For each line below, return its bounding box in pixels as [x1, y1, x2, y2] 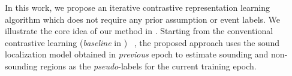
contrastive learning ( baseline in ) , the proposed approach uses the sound [5, 36, 280, 48]
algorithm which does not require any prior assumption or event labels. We [5, 13, 281, 25]
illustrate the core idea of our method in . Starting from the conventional [5, 25, 273, 37]
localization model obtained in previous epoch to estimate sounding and [5, 48, 269, 60]
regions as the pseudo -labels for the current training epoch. [40, 59, 257, 72]
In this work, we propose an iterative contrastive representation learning [5, 1, 270, 13]
